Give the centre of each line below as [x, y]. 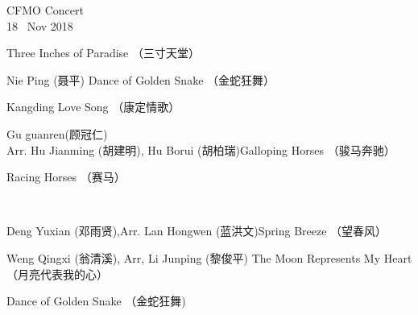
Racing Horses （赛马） [66, 177]
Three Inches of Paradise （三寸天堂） [103, 53]
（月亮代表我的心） [57, 274]
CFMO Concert [45, 10]
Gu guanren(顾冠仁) [57, 133]
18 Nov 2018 [40, 25]
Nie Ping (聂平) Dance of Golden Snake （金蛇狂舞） [141, 79]
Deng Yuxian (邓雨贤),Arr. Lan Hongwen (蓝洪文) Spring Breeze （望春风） [197, 231]
